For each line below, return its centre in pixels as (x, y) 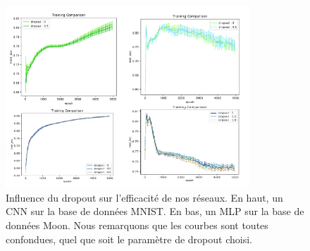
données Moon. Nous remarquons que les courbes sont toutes (137, 225)
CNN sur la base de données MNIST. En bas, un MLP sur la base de (155, 211)
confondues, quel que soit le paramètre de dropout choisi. (129, 239)
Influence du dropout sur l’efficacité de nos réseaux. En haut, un (144, 197)
